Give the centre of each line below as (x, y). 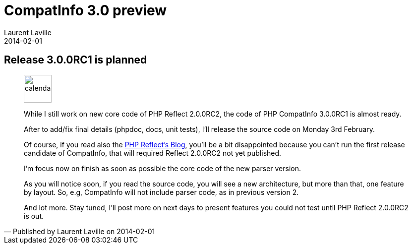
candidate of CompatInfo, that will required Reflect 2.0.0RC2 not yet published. (153, 153)
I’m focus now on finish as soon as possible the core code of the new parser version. (163, 168)
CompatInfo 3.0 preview (86, 10)
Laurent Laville (28, 32)
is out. (34, 216)
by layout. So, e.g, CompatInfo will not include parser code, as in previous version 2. (161, 192)
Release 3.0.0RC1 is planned (76, 60)
